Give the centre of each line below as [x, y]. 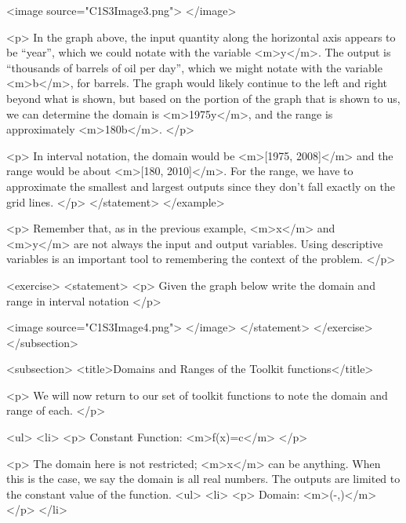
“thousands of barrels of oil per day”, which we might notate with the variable [194, 67]
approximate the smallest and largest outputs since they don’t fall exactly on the [201, 186]
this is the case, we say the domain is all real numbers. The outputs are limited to [203, 479]
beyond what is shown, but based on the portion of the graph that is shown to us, [203, 98]
